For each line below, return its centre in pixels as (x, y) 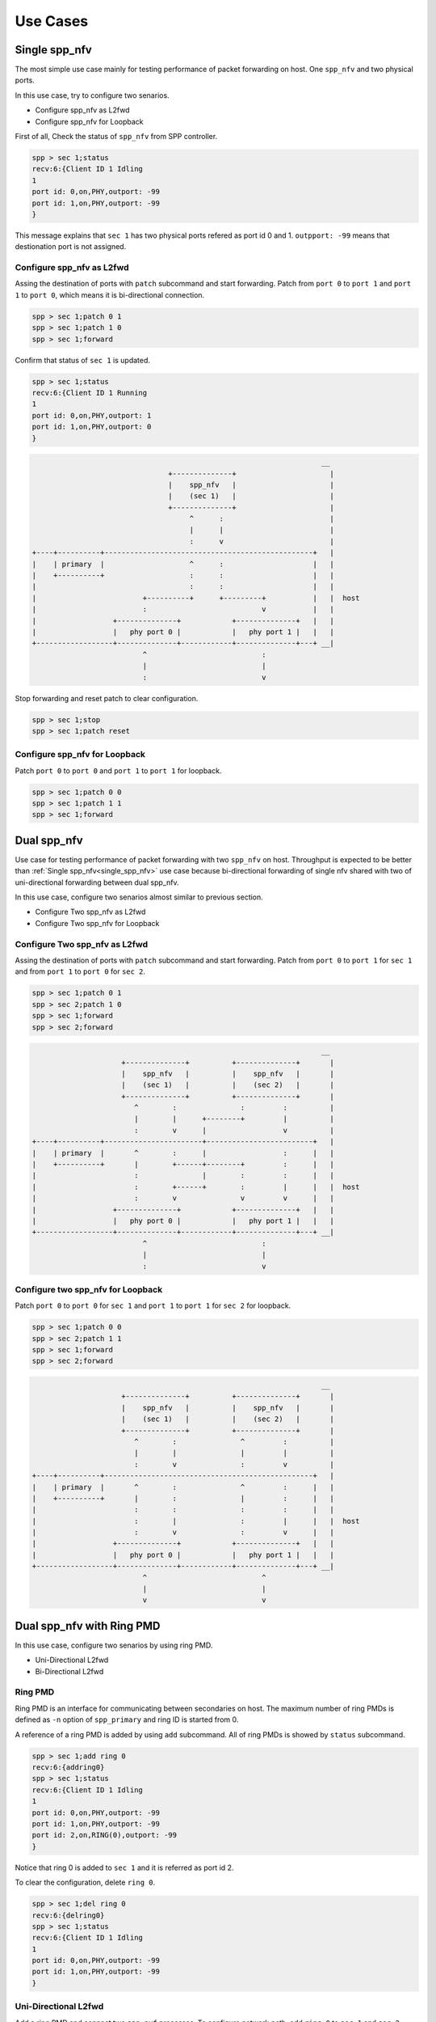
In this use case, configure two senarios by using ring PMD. (114, 1645)
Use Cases (52, 21)
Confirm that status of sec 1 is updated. (83, 360)
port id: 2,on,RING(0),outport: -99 (105, 1835)
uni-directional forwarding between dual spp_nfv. (97, 882)
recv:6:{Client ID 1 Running (90, 393)
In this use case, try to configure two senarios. (92, 95)
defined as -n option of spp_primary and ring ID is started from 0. (127, 1720)
